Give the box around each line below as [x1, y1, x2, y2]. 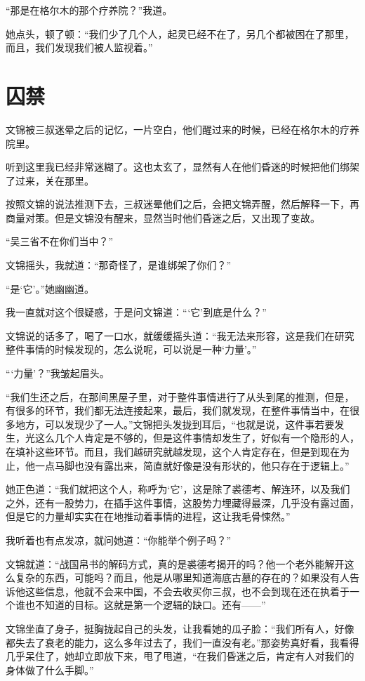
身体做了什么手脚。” [6, 662, 94, 677]
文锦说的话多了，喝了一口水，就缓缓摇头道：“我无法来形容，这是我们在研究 [6, 328, 354, 343]
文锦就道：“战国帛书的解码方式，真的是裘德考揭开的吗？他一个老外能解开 [6, 556, 345, 571]
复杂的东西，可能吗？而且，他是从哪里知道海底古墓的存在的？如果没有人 [15, 570, 350, 585]
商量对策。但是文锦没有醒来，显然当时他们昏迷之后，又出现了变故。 [6, 210, 320, 225]
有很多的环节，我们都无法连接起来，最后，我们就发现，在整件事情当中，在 [6, 403, 350, 418]
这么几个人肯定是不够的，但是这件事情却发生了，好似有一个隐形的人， [34, 430, 359, 445]
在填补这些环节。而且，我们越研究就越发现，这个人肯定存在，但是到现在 [6, 444, 340, 458]
